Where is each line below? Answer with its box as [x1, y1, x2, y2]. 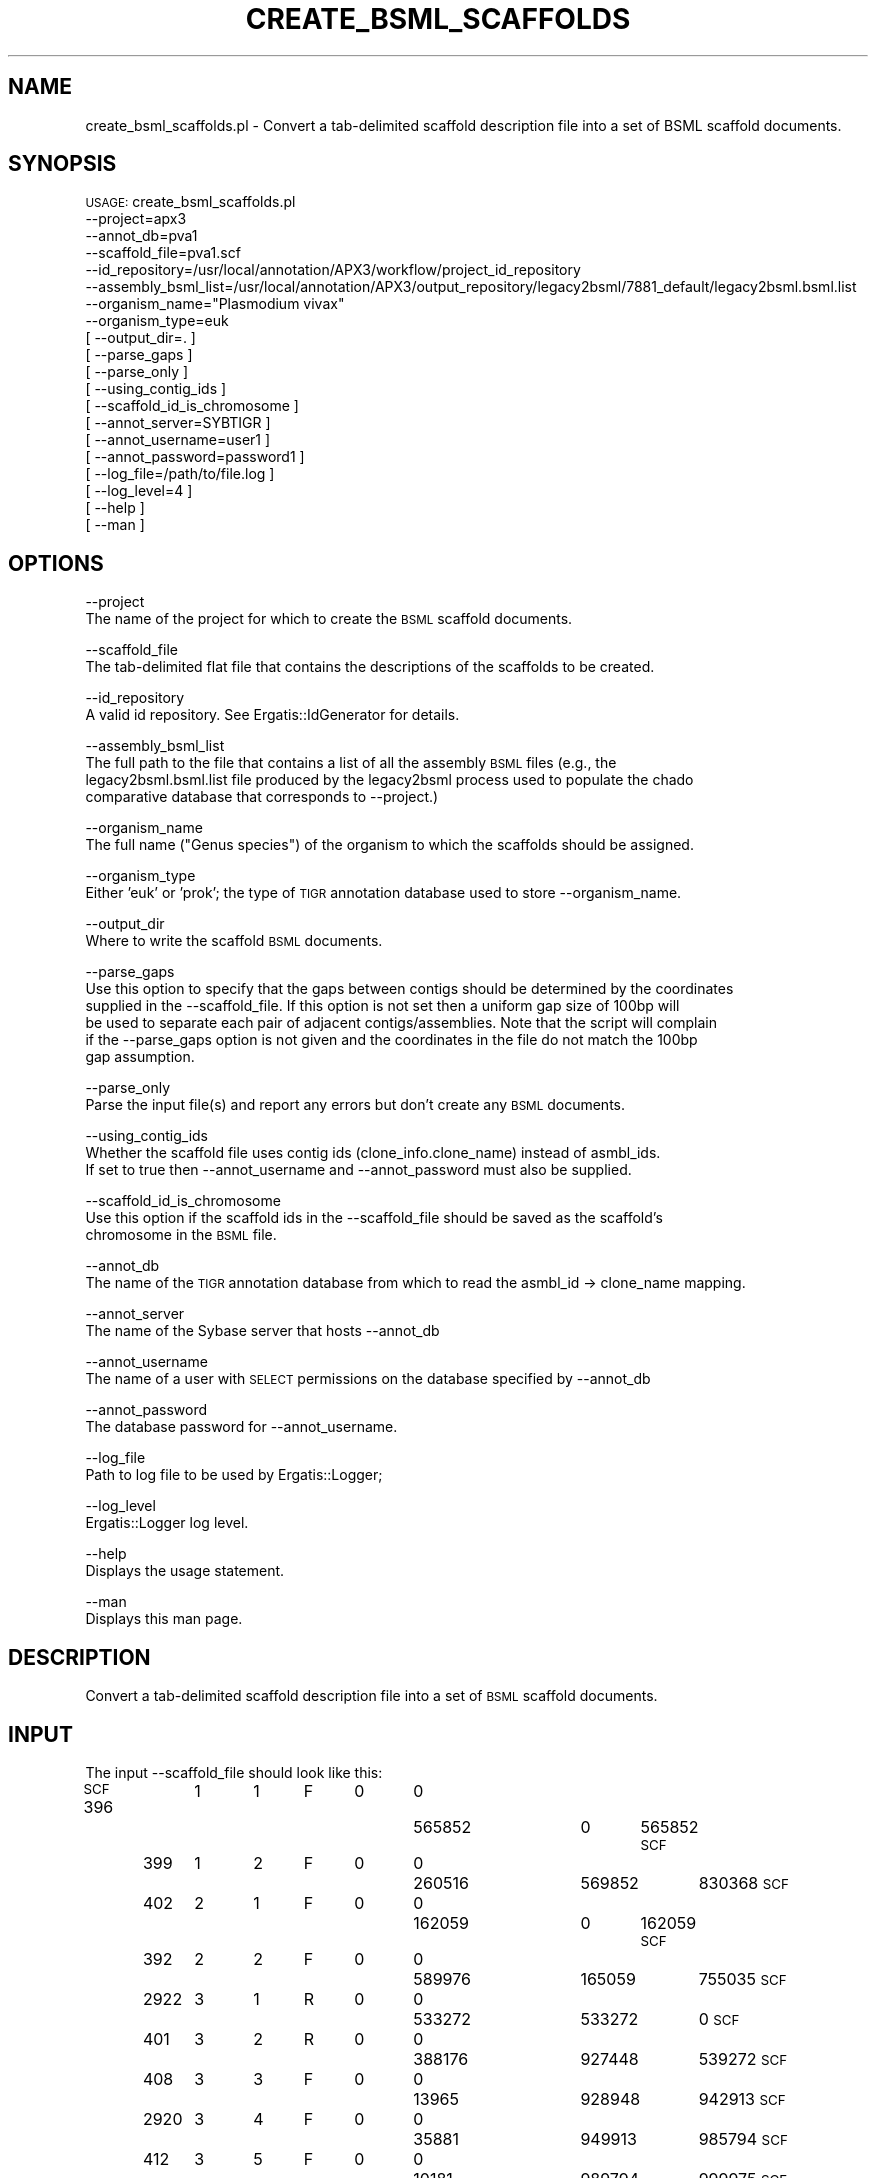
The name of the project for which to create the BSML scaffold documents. [85, 610, 573, 628]
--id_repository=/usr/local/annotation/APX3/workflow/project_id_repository [85, 261, 581, 279]
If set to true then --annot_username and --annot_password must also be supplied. [85, 1161, 632, 1179]
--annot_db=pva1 [85, 227, 198, 245]
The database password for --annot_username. [85, 1418, 398, 1436]
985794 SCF [698, 2128, 788, 2149]
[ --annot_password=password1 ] [85, 448, 305, 466]
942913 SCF [698, 2088, 786, 2109]
